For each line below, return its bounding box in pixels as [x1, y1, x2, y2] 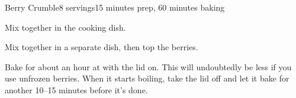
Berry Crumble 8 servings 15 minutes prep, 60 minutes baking [5, 1, 225, 13]
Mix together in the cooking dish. [5, 21, 126, 33]
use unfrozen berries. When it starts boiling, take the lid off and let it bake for [5, 72, 289, 84]
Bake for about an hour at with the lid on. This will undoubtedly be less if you [5, 60, 292, 73]
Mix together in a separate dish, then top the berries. [5, 41, 198, 53]
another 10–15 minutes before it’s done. [5, 83, 148, 96]
